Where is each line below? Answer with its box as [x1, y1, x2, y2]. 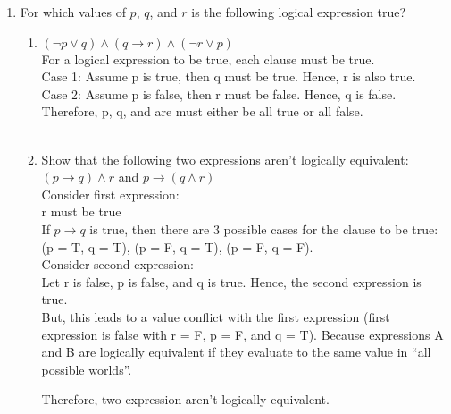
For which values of [20, 3, 126, 21]
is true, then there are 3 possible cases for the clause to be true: [89, 219, 438, 238]
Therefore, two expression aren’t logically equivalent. [41, 390, 330, 409]
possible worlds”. [41, 359, 132, 378]
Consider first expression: [41, 184, 180, 203]
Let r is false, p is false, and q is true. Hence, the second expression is [41, 272, 422, 291]
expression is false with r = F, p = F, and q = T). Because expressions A [41, 325, 444, 343]
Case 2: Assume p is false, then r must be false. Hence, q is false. [41, 84, 397, 103]
